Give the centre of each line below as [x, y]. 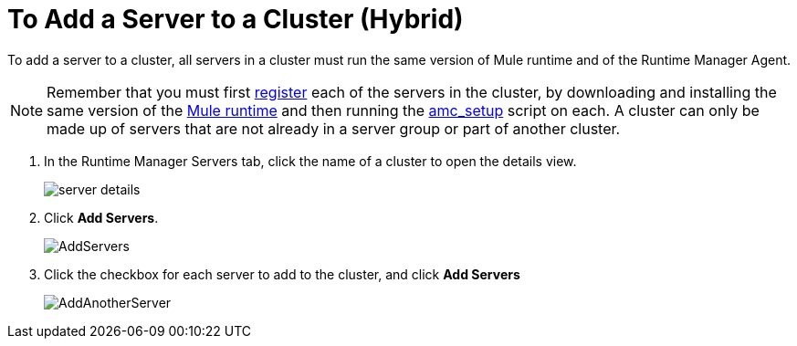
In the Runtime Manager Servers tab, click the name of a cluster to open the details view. [310, 161]
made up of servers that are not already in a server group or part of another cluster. [334, 128]
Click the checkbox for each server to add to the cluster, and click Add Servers [282, 274]
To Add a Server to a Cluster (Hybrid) [236, 19]
